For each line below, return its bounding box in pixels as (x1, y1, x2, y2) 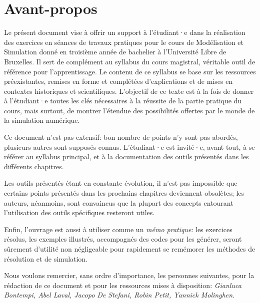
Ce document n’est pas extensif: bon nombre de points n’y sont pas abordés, (4, 132, 238, 142)
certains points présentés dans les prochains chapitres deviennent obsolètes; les (4, 188, 244, 198)
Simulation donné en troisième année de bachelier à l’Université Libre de (4, 46, 226, 57)
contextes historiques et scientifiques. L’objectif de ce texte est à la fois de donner (4, 85, 254, 96)
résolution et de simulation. (4, 253, 88, 264)
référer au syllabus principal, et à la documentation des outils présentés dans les (4, 151, 249, 162)
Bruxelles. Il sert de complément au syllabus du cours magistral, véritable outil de (4, 56, 255, 66)
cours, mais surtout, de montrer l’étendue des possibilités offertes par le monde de (4, 105, 255, 115)
